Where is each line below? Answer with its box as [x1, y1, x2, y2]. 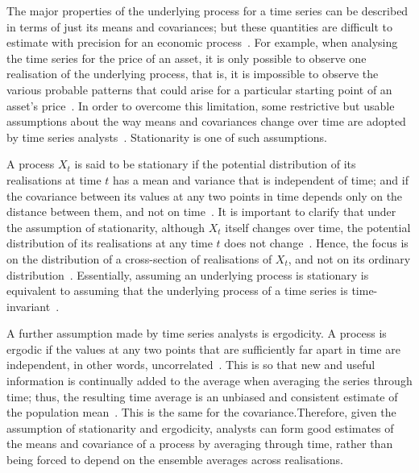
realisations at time [6, 171, 102, 188]
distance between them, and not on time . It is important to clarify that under [6, 203, 396, 220]
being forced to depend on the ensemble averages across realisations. [6, 451, 343, 468]
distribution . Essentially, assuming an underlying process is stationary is [6, 266, 369, 283]
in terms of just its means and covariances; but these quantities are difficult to [6, 18, 392, 35]
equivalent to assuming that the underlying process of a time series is [6, 282, 348, 299]
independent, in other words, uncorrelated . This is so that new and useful [6, 356, 375, 373]
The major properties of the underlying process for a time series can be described [6, 2, 409, 19]
